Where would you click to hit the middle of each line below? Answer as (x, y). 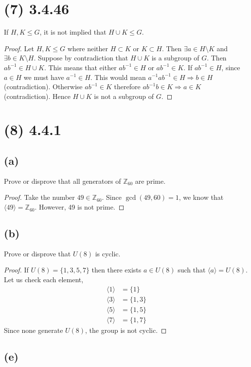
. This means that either (80, 67)
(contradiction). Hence (37, 96)
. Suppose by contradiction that (81, 58)
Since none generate (34, 330)
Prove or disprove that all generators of (63, 181)
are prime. (150, 181)
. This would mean (118, 77)
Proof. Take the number (39, 197)
